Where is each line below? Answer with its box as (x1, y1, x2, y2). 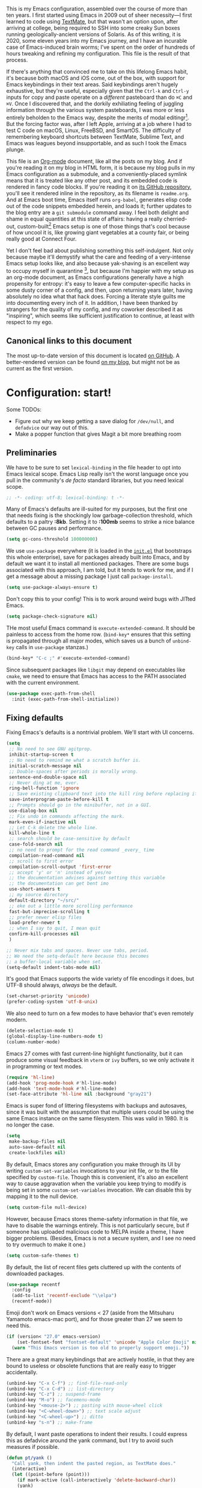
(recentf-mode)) (11, 1298, 52, 1304)
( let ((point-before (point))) (11, 1472, 90, 1478)
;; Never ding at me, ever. (8, 780, 79, 786)
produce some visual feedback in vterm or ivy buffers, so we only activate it (6, 1056, 194, 1063)
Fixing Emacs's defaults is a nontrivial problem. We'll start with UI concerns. (6, 729, 194, 736)
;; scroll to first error (8, 858, 74, 864)
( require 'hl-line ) (6, 1074, 55, 1081)
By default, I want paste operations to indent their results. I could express (6, 1430, 188, 1437)
